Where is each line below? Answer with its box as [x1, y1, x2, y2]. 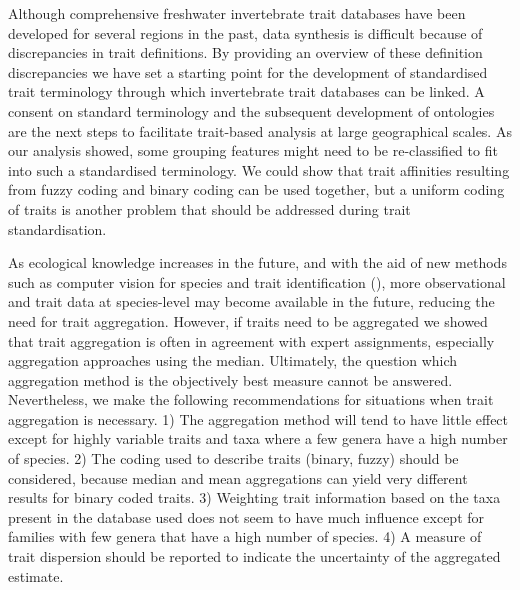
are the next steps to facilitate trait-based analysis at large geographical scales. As [8, 120, 512, 141]
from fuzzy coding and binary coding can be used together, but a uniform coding [8, 179, 505, 200]
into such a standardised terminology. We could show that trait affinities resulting [8, 159, 510, 180]
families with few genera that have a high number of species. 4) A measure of [8, 526, 482, 547]
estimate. [8, 565, 64, 586]
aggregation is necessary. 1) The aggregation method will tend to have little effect [8, 408, 509, 429]
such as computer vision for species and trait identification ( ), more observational [8, 271, 506, 292]
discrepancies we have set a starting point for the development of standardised [8, 61, 488, 82]
